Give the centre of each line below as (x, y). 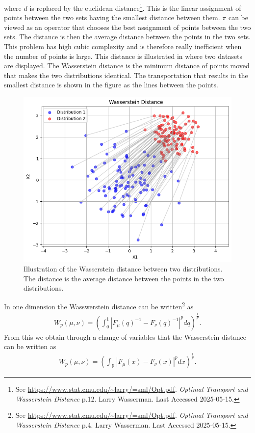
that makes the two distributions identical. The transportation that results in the (126, 75)
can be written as (30, 346)
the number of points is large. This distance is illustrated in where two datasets (123, 56)
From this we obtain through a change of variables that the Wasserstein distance (125, 337)
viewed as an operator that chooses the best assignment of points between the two (127, 27)
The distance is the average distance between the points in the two (124, 278)
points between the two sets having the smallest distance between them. (112, 17)
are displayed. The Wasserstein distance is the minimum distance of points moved (127, 66)
